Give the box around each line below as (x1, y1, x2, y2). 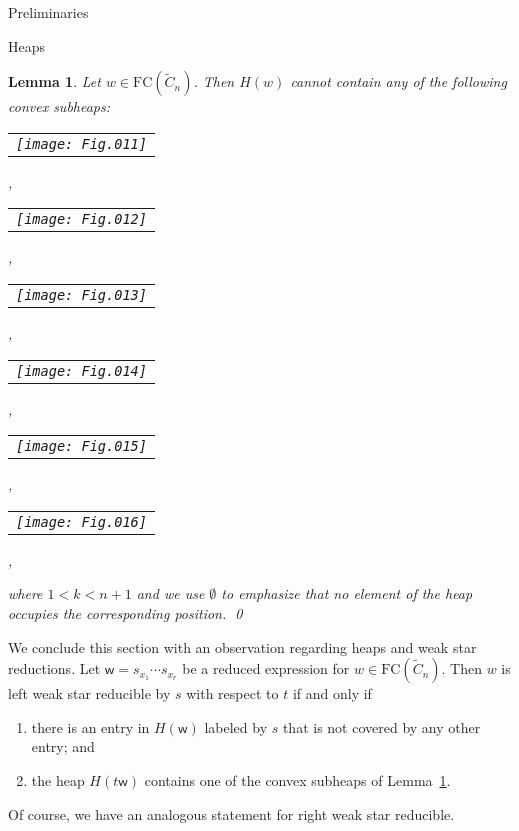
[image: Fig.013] (16, 286, 147, 303)
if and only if (292, 683, 372, 704)
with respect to (186, 683, 279, 704)
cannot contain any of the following (290, 71, 507, 92)
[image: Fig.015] (16, 438, 147, 455)
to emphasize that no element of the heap (221, 583, 473, 604)
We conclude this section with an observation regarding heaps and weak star (8, 636, 477, 657)
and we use (136, 583, 205, 604)
